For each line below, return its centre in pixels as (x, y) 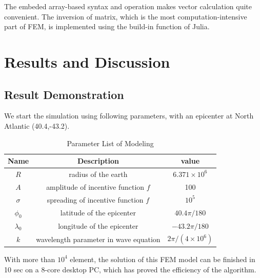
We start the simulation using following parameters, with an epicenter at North (129, 116)
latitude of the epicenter (98, 213)
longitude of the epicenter (98, 225)
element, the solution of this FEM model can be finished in (163, 259)
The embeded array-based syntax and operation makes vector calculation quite (128, 6)
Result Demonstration (64, 94)
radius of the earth (98, 174)
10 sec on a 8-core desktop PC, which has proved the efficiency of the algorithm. (130, 269)
